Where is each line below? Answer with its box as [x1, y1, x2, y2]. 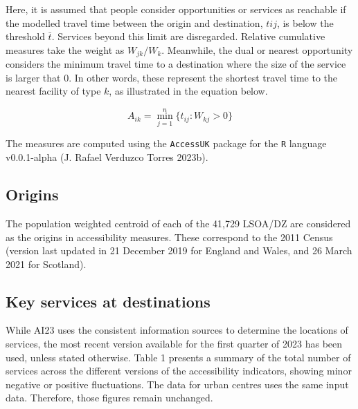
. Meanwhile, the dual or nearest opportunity [161, 42, 353, 57]
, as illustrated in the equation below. [109, 84, 268, 98]
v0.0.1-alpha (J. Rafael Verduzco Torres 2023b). [6, 150, 208, 164]
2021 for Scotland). [6, 256, 87, 271]
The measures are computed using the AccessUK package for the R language [6, 136, 327, 151]
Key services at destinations [6, 290, 211, 312]
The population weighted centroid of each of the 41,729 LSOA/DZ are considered [6, 216, 351, 230]
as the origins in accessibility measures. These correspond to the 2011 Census [6, 229, 333, 244]
